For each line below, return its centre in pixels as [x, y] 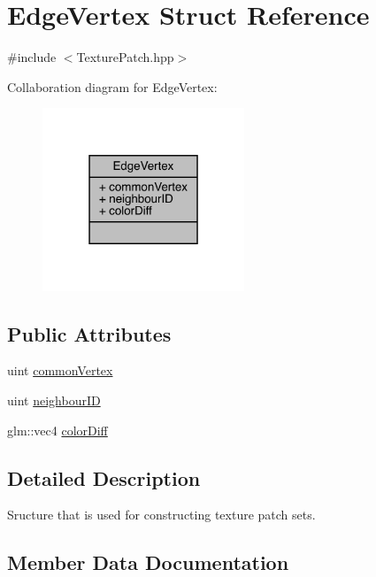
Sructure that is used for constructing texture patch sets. [161, 515]
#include [32, 57]
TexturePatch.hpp [125, 57]
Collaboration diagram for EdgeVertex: [112, 86]
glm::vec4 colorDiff [58, 430]
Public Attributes [89, 333]
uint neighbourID [54, 400]
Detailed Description [104, 477]
